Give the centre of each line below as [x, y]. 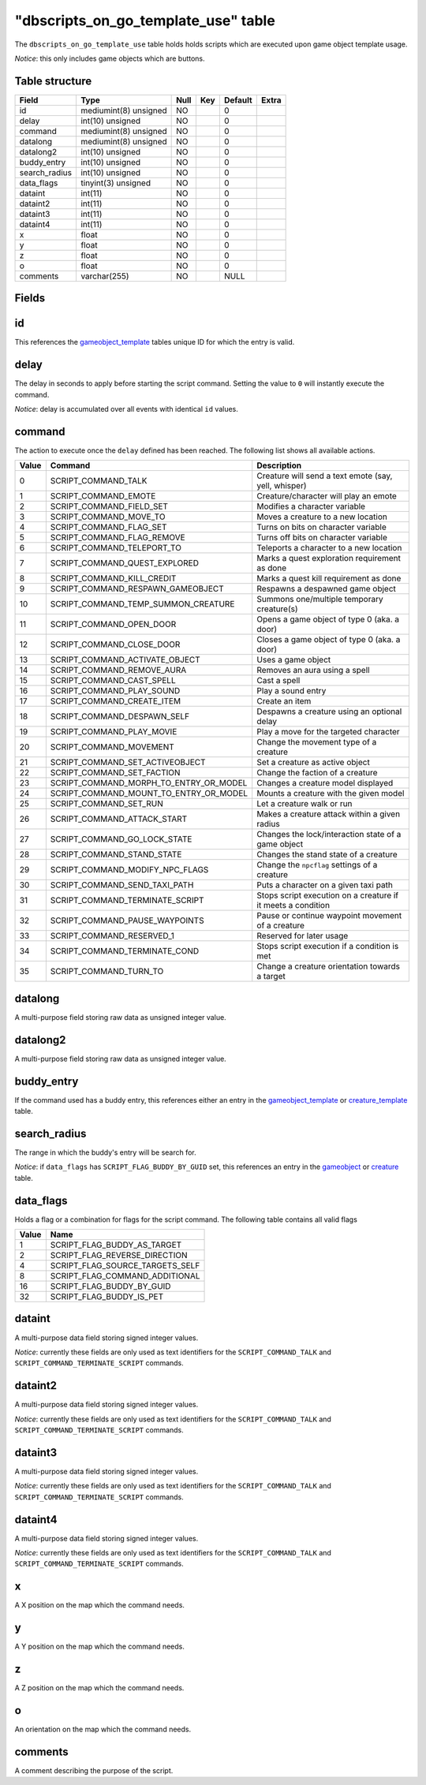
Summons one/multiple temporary [320, 599]
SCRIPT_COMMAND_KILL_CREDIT [113, 578]
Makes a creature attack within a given [329, 814]
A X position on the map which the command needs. [100, 1605]
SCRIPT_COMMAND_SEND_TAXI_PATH [122, 885]
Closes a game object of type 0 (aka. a [329, 640]
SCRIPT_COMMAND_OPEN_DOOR [113, 625]
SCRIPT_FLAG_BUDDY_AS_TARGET [116, 1245]
